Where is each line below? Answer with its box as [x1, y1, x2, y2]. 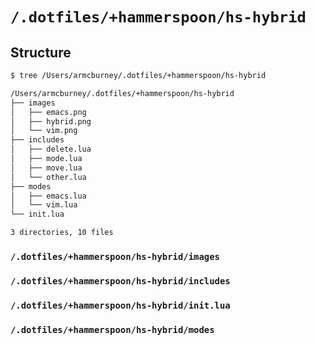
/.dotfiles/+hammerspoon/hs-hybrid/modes [10, 324, 215, 335]
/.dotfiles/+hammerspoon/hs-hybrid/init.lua [10, 299, 231, 311]
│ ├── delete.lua [10, 144, 92, 155]
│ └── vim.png [10, 126, 78, 136]
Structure [10, 44, 72, 61]
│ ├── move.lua [10, 163, 83, 173]
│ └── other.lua [10, 172, 87, 182]
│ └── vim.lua [10, 200, 78, 210]
